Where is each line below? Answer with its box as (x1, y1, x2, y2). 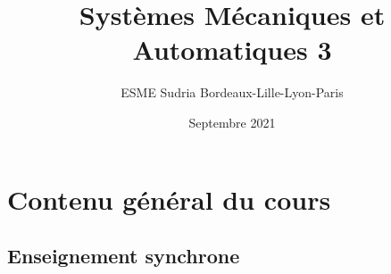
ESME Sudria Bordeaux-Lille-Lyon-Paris (121, 83, 344, 102)
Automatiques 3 (132, 31, 332, 68)
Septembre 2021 (188, 112, 276, 131)
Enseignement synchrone (7, 242, 240, 270)
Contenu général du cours (7, 180, 331, 217)
